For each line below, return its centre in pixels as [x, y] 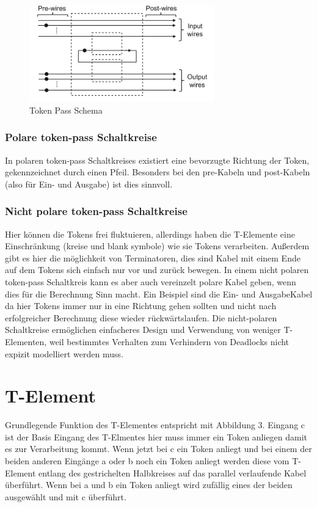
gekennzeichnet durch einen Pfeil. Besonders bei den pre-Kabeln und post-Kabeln [158, 172]
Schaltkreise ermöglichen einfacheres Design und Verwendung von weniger [143, 330]
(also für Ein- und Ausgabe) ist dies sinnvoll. [89, 184]
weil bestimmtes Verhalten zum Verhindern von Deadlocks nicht [169, 341]
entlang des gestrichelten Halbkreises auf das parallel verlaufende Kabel [173, 472]
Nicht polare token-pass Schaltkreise [96, 211]
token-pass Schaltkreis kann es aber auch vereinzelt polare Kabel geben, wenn [151, 282]
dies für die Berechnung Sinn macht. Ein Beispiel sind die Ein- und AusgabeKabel [159, 294]
